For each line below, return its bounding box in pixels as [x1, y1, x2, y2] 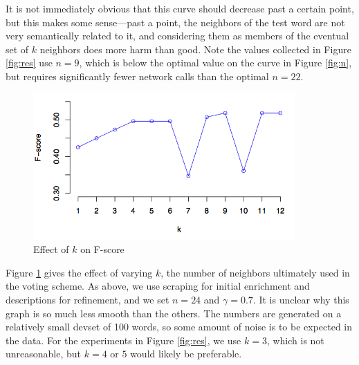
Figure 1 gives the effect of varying [6, 265, 153, 279]
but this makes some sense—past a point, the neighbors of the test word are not [6, 15, 345, 29]
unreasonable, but [6, 346, 82, 361]
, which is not [266, 333, 324, 347]
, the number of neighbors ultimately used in [160, 265, 350, 279]
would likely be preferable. [130, 346, 242, 361]
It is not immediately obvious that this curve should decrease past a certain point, [6, 1, 354, 15]
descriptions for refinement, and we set [6, 292, 169, 306]
